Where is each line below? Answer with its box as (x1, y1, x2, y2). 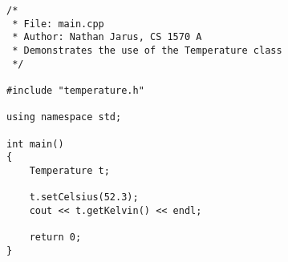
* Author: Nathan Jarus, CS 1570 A (12, 31, 202, 43)
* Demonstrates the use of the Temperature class (12, 44, 282, 56)
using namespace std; (6, 111, 122, 123)
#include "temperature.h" (6, 84, 144, 96)
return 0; (29, 232, 82, 244)
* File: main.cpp (12, 18, 104, 30)
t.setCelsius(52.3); (29, 191, 139, 204)
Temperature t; (29, 164, 110, 176)
